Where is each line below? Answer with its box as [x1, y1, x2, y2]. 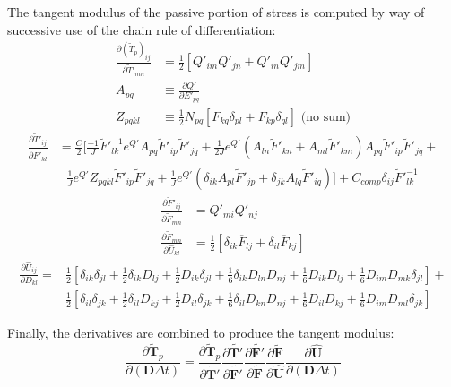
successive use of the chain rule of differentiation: [7, 20, 276, 39]
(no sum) [300, 110, 351, 124]
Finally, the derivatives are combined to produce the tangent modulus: [7, 323, 395, 342]
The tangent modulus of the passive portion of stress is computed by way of [7, 3, 425, 21]
